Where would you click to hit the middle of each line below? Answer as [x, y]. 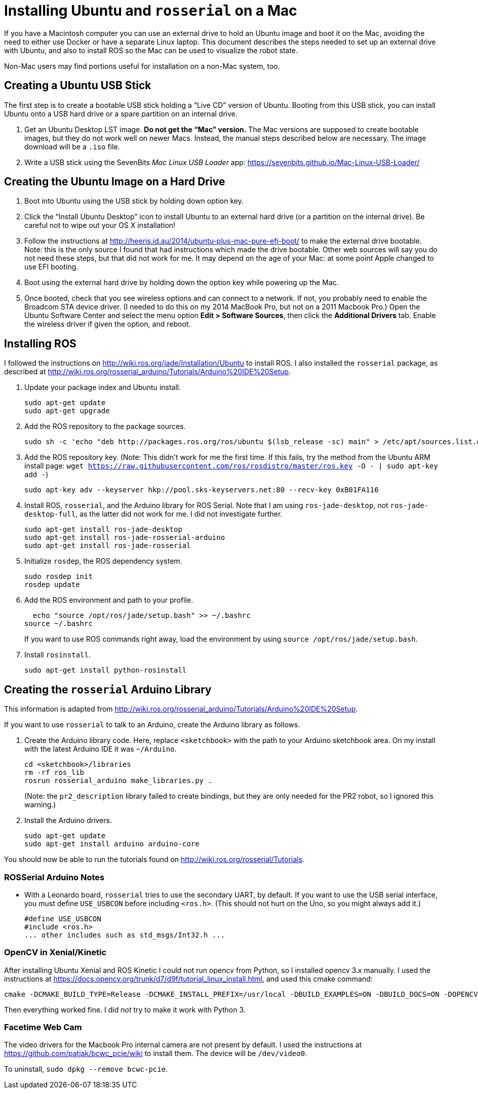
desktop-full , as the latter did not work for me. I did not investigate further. [153, 514]
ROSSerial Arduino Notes [54, 877]
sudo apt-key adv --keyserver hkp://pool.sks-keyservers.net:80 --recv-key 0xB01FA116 [202, 490]
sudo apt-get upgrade [67, 411]
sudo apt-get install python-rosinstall [106, 670]
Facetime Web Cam [43, 1027]
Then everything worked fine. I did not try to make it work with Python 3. [125, 1009]
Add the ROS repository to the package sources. [105, 426]
